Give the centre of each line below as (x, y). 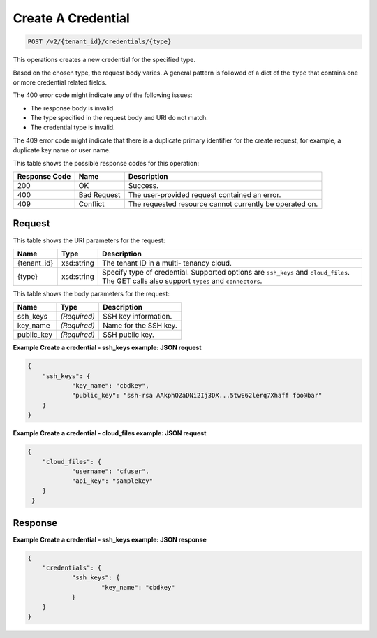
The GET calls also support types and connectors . (182, 281)
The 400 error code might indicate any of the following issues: (103, 95)
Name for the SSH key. (140, 326)
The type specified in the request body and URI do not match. (119, 118)
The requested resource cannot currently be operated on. (223, 204)
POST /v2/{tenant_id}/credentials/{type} (99, 42)
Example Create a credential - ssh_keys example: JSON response (110, 539)
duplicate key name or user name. (62, 150)
